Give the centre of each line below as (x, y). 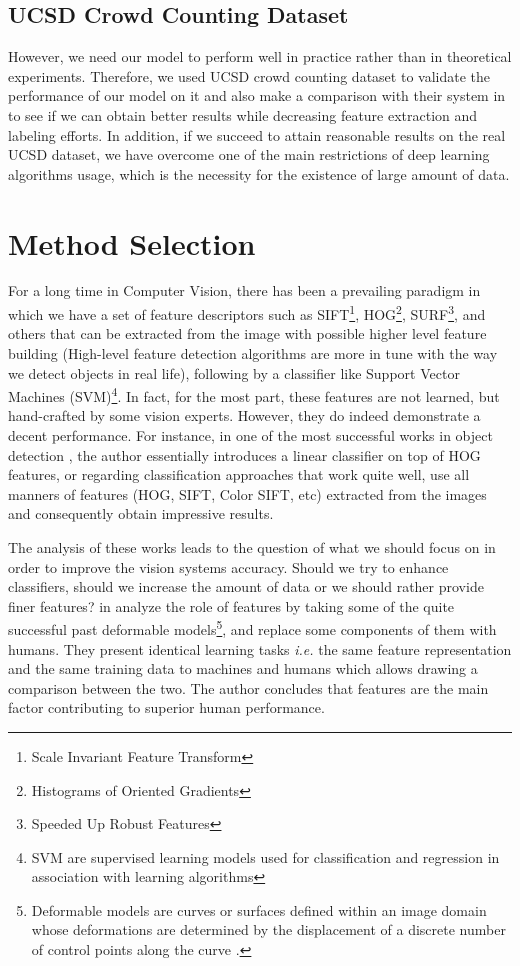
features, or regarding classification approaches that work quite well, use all (239, 474)
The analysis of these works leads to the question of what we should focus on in (252, 546)
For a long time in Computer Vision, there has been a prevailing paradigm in (244, 290)
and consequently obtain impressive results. (141, 513)
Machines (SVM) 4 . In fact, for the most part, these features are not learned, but (254, 394)
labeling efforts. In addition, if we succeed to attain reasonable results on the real (257, 134)
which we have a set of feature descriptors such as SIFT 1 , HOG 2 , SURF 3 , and (247, 312)
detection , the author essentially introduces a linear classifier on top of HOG (244, 454)
